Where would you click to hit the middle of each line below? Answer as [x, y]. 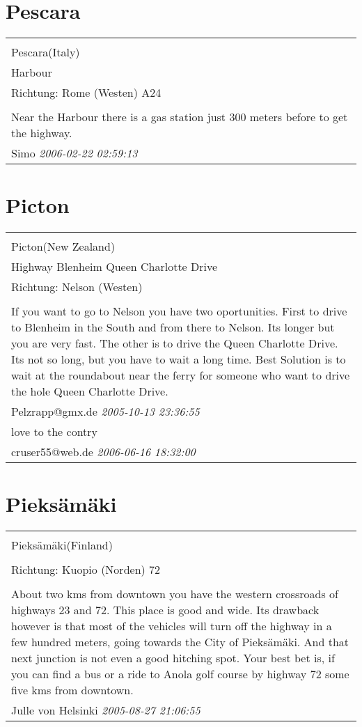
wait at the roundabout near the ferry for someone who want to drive [181, 375]
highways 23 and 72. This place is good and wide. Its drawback [165, 610]
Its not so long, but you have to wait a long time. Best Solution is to [179, 359]
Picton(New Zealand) [63, 247]
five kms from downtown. [72, 690]
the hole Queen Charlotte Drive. [90, 391]
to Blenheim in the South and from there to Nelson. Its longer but [173, 327]
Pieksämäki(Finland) [62, 545]
